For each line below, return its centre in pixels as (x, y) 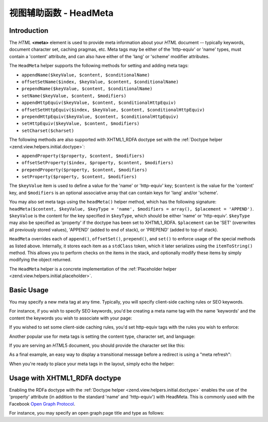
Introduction (29, 31)
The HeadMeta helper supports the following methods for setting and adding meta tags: (99, 66)
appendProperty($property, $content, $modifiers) (83, 156)
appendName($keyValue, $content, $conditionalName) (86, 75)
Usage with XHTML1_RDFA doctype (65, 378)
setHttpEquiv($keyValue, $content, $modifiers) (81, 124)
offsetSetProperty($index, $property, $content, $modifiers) (98, 163)
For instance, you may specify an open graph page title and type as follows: (87, 413)
